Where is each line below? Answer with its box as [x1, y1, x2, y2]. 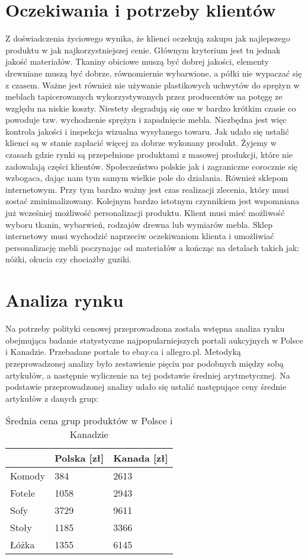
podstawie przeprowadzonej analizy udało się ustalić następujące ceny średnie [5, 380, 287, 393]
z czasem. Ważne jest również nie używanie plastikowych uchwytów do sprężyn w [5, 78, 300, 91]
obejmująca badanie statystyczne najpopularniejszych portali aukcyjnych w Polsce [5, 334, 303, 346]
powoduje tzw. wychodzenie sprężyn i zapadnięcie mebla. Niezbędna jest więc [5, 113, 287, 126]
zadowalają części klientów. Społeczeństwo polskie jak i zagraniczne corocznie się [5, 160, 298, 172]
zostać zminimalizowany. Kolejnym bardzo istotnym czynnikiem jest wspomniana [5, 195, 300, 207]
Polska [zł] [54, 451, 104, 465]
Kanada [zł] [113, 451, 168, 465]
